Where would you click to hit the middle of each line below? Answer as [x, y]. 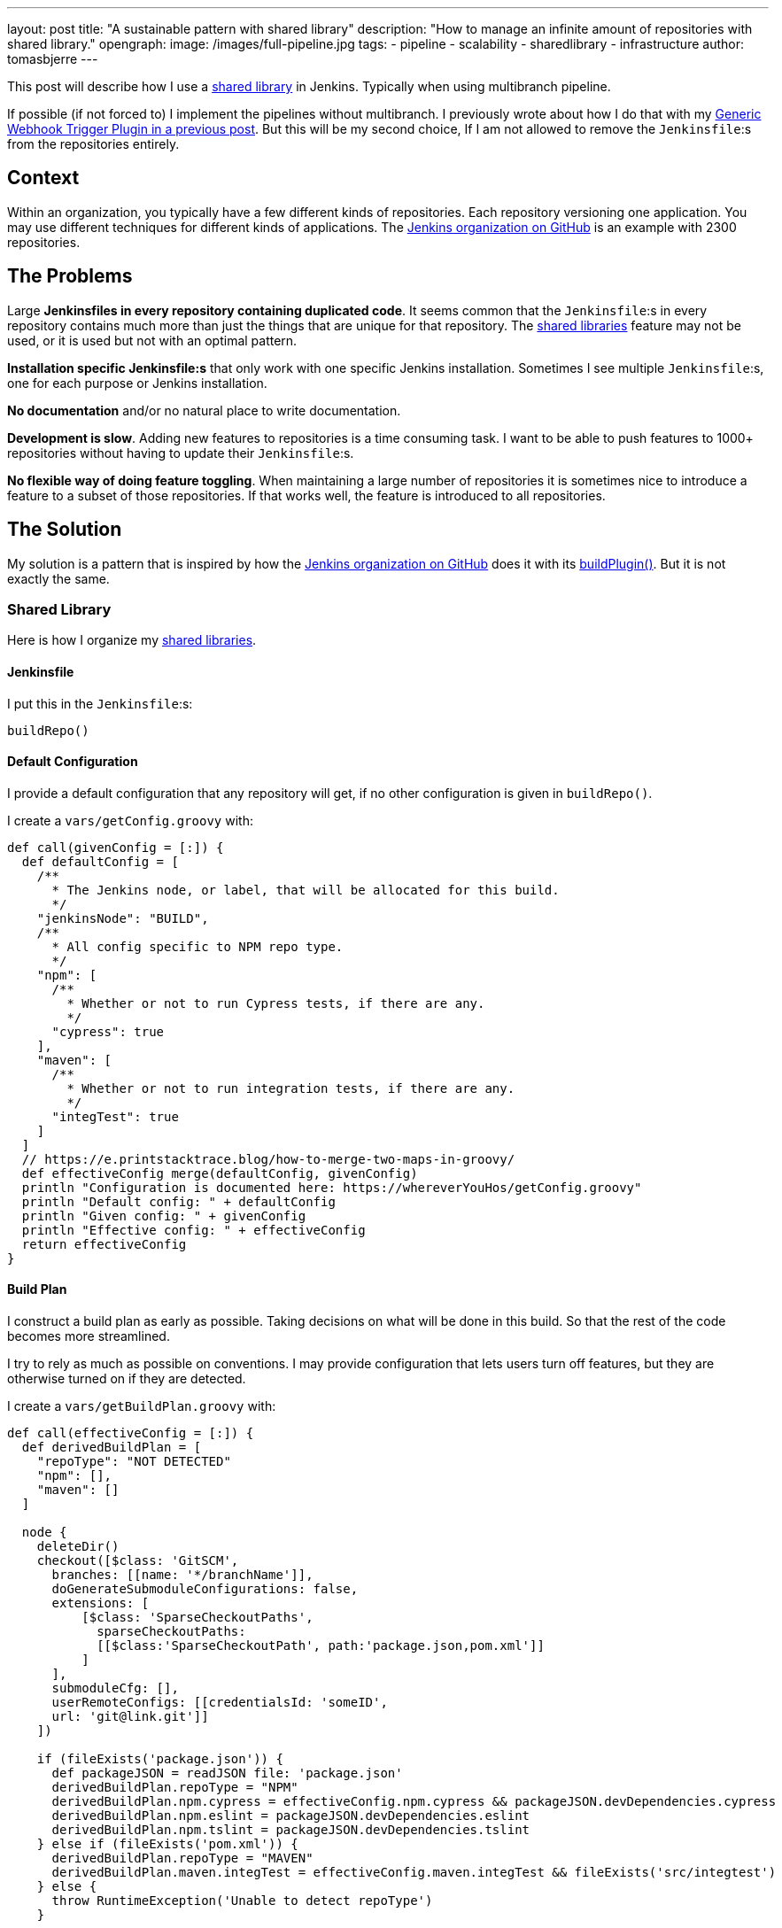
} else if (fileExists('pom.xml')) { [167, 1843]
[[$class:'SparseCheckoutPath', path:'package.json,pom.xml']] [321, 1645]
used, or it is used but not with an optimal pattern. [152, 340]
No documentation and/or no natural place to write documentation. [204, 410]
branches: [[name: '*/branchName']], [182, 1574]
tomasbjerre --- [53, 59]
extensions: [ [101, 1603]
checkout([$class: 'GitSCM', [138, 1560]
